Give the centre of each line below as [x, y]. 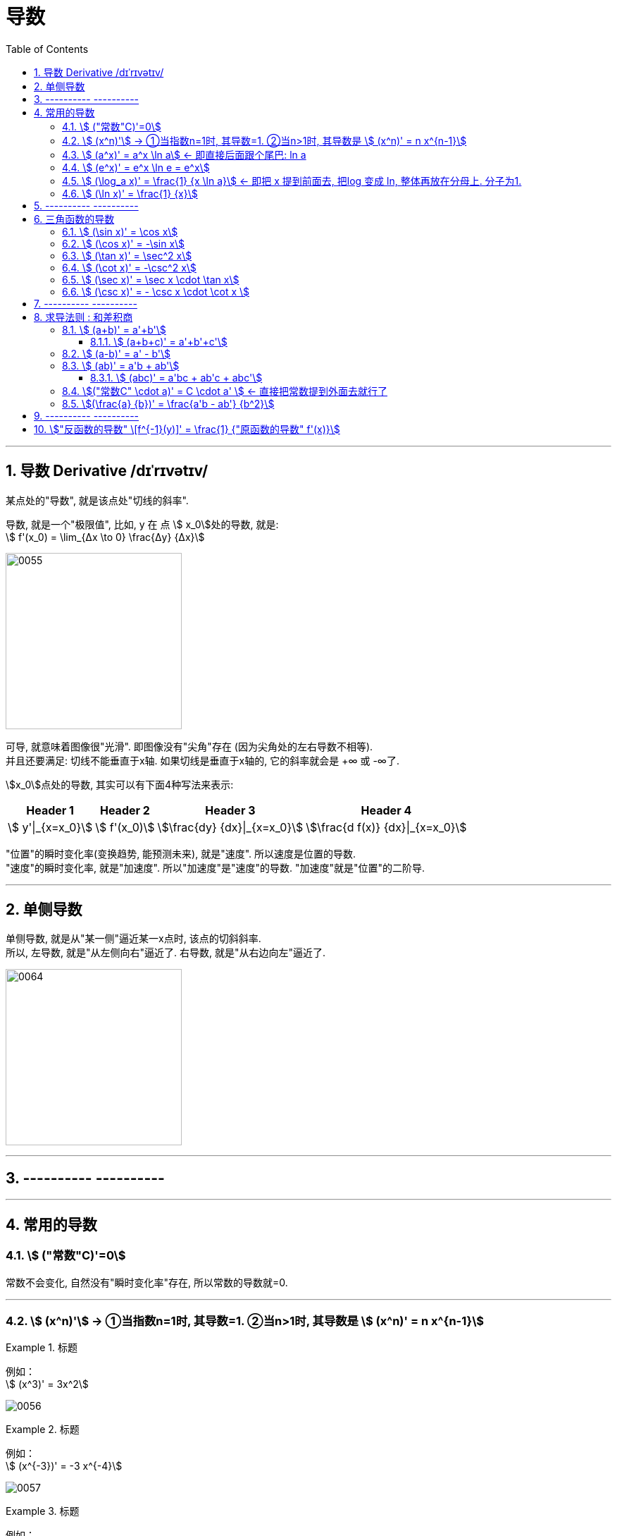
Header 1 [50, 810]
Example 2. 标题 [43, 1430]
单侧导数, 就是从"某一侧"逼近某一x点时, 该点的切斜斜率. [133, 939]
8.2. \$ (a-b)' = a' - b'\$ [117, 353]
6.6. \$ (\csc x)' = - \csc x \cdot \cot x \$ [156, 291]
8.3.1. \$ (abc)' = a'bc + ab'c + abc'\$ [176, 377]
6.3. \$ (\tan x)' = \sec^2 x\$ [127, 255]
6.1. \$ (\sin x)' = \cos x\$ [120, 231]
